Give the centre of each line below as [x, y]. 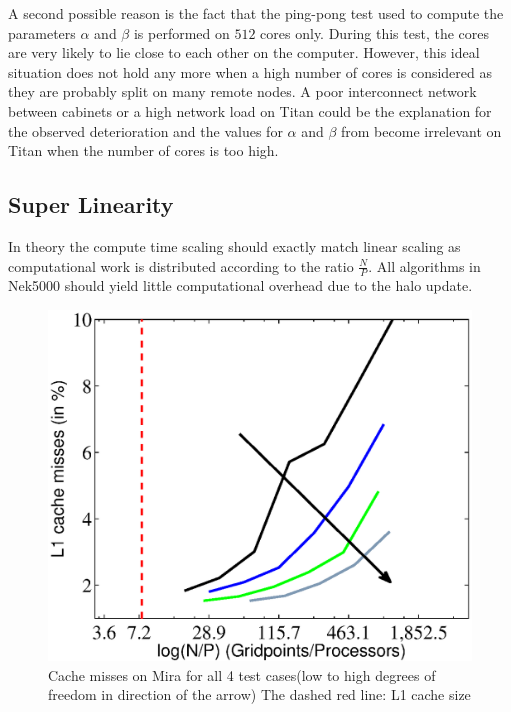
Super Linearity [91, 204]
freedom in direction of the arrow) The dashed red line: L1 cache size [259, 694]
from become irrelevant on [421, 130]
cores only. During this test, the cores [375, 32]
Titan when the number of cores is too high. [143, 150]
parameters [42, 32]
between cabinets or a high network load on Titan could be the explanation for [250, 110]
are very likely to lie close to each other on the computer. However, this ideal [244, 52]
